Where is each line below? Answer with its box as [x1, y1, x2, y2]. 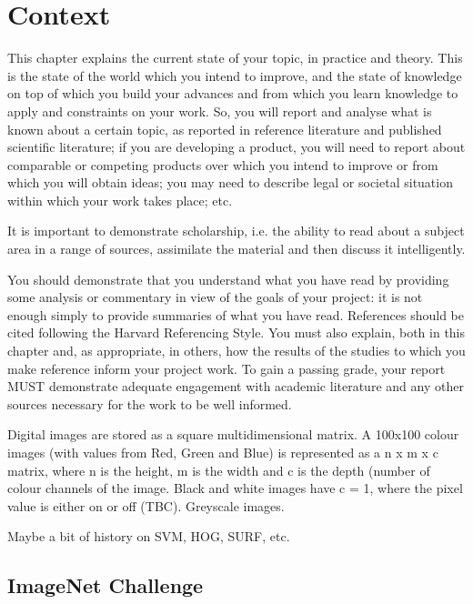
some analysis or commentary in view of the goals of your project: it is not [7, 287, 423, 307]
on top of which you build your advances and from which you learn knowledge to [7, 84, 458, 103]
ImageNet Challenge [7, 571, 204, 599]
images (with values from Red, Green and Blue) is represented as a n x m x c [7, 443, 438, 461]
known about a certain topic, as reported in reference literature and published [7, 119, 442, 138]
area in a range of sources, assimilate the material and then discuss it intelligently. [7, 239, 466, 258]
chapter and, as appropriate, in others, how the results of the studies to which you [7, 341, 466, 360]
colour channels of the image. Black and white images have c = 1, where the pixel [7, 478, 463, 498]
